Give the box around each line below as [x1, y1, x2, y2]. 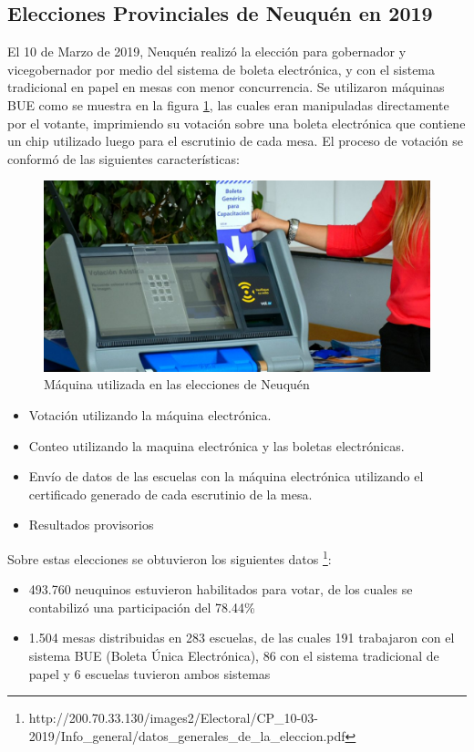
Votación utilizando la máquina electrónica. [28, 406, 272, 425]
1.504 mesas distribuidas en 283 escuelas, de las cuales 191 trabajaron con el [28, 628, 455, 647]
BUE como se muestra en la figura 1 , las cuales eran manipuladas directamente [7, 95, 449, 114]
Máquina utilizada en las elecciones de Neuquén [44, 375, 310, 394]
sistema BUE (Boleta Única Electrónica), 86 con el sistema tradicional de [28, 646, 439, 665]
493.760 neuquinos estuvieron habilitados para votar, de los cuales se [28, 580, 413, 599]
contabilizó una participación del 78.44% [28, 597, 255, 616]
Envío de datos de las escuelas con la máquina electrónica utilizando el [28, 467, 424, 486]
